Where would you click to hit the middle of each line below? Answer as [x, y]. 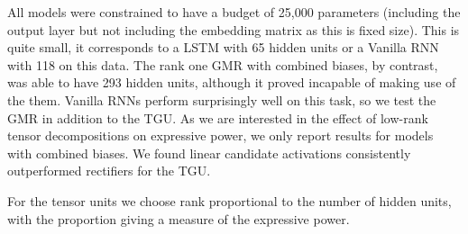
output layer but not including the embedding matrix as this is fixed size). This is [234, 29]
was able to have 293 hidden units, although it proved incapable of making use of [232, 82]
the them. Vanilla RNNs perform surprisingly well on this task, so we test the [222, 99]
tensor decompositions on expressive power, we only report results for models [220, 135]
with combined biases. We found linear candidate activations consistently [209, 153]
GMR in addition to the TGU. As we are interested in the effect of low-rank [218, 117]
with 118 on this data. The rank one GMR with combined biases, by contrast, [223, 64]
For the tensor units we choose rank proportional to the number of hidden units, [229, 200]
